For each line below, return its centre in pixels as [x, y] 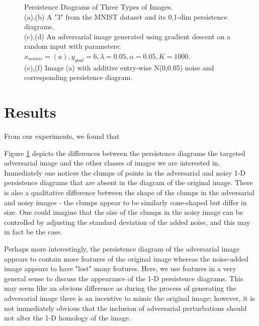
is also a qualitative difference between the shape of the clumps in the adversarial [129, 192]
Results [30, 112]
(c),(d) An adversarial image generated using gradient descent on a [127, 36]
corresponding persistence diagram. [78, 77]
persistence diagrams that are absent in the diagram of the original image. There [128, 182]
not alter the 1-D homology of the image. [67, 318]
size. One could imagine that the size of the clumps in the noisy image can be [124, 212]
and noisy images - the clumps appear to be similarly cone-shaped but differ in [125, 202]
